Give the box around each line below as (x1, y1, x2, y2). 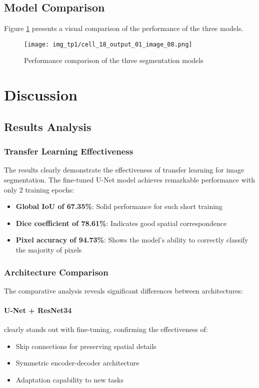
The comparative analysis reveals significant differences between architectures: (4, 285, 243, 295)
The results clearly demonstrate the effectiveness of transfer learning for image (4, 164, 244, 175)
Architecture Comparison (4, 265, 108, 278)
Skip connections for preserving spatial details (15, 340, 156, 351)
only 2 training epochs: (4, 184, 74, 194)
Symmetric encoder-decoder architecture (15, 357, 139, 368)
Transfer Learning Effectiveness (4, 145, 133, 157)
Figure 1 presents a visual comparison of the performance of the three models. (4, 23, 243, 33)
